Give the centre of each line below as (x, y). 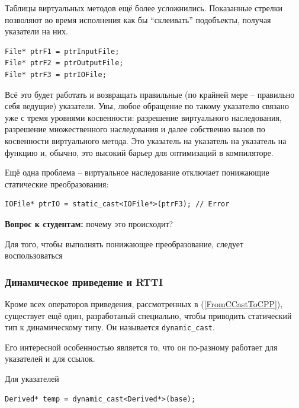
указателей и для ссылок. (50, 358)
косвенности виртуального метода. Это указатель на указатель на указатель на (146, 140)
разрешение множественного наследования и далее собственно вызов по (135, 129)
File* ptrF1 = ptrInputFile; (62, 51)
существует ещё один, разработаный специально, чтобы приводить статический (148, 315)
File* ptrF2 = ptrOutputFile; (64, 63)
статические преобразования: (57, 184)
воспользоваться (34, 255)
